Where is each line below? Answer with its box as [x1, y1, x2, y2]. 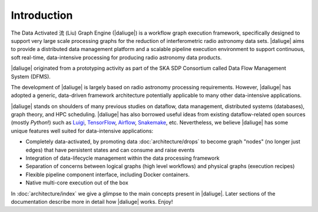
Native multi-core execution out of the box [25, 179, 129, 186]
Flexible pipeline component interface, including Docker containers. [25, 171, 190, 178]
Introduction [11, 9, 73, 22]
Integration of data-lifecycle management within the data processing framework [25, 154, 220, 161]
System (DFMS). [11, 73, 51, 80]
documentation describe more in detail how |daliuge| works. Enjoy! [11, 198, 173, 205]
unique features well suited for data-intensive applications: [11, 127, 154, 134]
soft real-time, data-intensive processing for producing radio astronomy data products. [11, 53, 222, 61]
